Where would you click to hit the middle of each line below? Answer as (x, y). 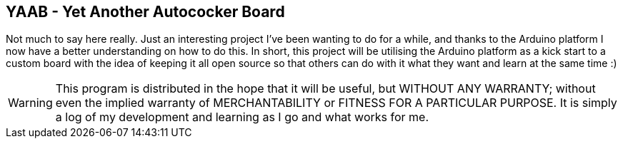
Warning (30, 103)
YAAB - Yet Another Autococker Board (145, 12)
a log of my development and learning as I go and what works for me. (242, 117)
